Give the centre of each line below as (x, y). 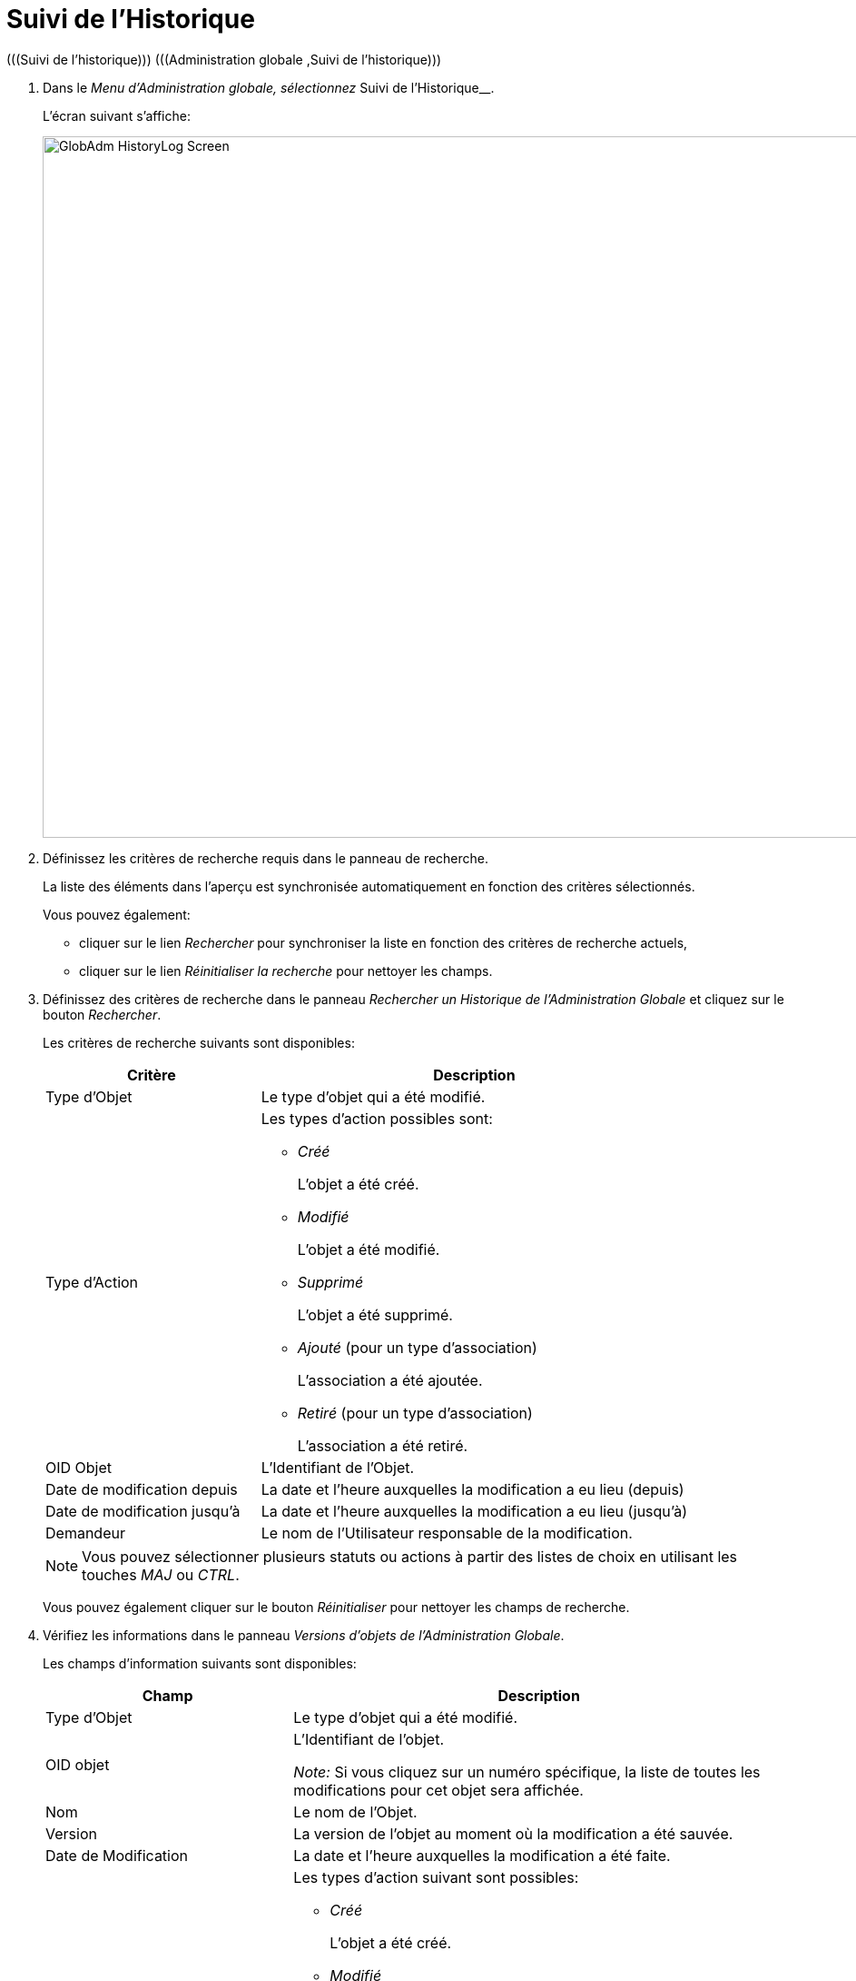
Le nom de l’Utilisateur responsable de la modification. (447, 1533)
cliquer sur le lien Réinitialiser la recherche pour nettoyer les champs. (286, 971)
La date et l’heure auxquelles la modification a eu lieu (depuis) (472, 1489)
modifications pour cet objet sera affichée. (438, 1790)
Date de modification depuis (142, 1489)
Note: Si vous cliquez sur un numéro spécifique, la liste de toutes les (527, 1772)
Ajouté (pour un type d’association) (417, 1347)
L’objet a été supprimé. (375, 1314)
